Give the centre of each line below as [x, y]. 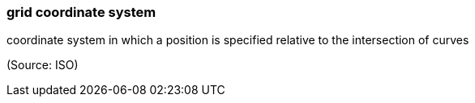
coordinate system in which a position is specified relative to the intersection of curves [238, 40]
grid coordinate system [81, 12]
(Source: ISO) [43, 65]
